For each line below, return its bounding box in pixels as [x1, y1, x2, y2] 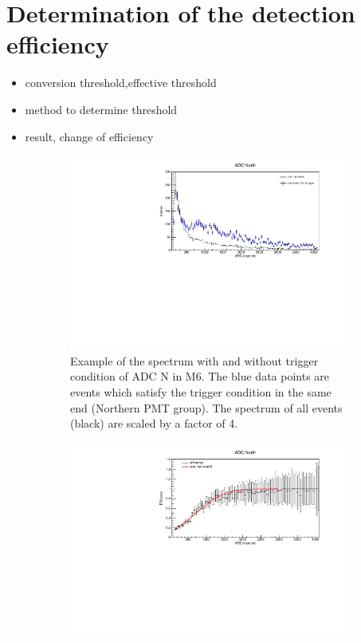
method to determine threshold [25, 101, 178, 117]
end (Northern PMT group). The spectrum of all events [70, 399, 343, 416]
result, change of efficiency [25, 128, 154, 144]
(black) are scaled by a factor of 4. [70, 415, 238, 432]
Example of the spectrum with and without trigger [70, 352, 319, 369]
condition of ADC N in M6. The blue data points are [70, 368, 330, 385]
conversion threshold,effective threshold [25, 74, 217, 91]
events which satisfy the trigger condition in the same [70, 383, 332, 400]
